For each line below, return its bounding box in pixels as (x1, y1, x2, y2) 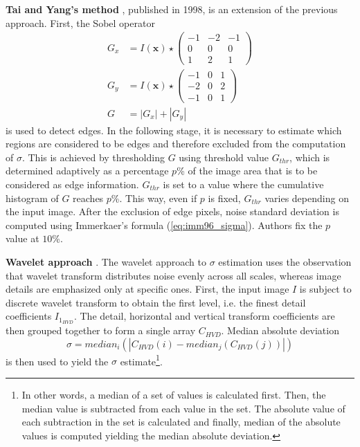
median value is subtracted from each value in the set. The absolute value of (21, 401, 345, 415)
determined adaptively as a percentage (6, 163, 169, 178)
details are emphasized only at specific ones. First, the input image (6, 282, 289, 296)
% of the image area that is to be (177, 163, 318, 178)
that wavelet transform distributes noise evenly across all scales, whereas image (6, 268, 341, 282)
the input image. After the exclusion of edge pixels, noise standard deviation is (6, 204, 339, 219)
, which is (289, 149, 330, 164)
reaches (73, 190, 104, 205)
